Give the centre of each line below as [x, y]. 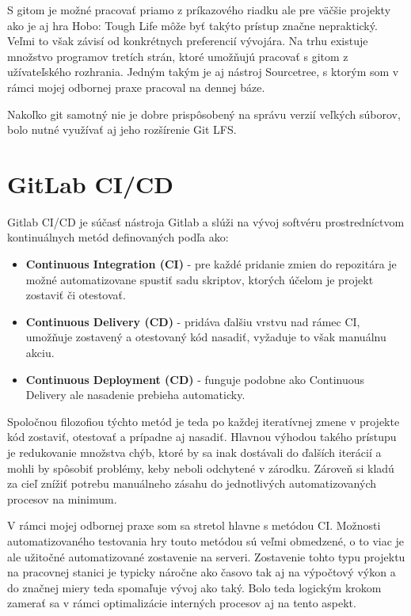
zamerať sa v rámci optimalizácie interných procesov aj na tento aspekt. [182, 603]
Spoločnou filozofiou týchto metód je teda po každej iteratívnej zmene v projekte [204, 421]
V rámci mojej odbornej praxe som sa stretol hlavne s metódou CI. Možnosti [194, 525]
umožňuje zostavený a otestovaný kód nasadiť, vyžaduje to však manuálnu [206, 337]
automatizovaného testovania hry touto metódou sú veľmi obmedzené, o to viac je [206, 540]
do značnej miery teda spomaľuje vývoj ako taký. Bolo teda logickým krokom [194, 587]
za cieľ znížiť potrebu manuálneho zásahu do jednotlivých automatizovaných [192, 483]
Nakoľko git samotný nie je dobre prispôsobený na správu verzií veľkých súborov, [204, 114]
